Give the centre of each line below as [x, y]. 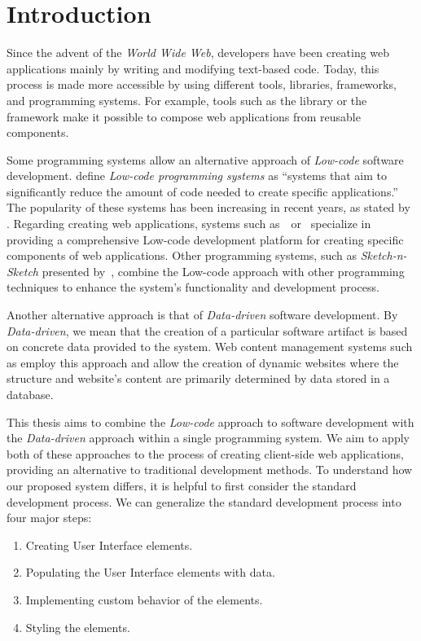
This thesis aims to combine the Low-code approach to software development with [210, 421]
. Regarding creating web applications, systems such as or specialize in [189, 224]
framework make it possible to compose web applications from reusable [184, 116]
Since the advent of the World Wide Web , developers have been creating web [198, 53]
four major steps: [49, 518]
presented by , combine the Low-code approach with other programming [223, 271]
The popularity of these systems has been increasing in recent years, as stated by [208, 207]
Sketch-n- [384, 255]
